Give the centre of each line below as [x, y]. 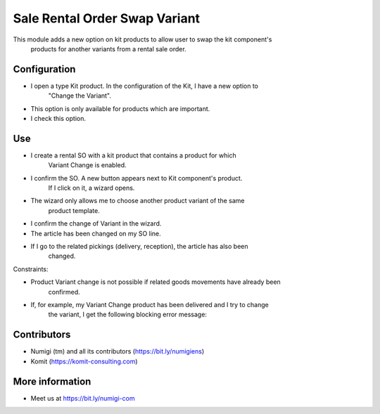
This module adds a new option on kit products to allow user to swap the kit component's [142, 39]
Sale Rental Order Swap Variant [107, 18]
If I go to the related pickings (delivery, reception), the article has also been [139, 247]
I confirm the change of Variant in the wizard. [96, 224]
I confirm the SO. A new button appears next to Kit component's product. [137, 178]
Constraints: [31, 269]
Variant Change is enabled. [87, 165]
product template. [74, 210]
